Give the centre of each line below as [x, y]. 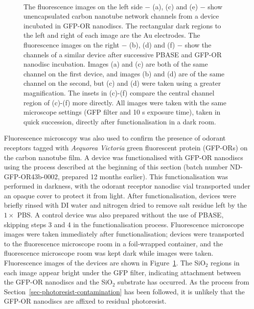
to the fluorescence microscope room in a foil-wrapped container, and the [114, 243]
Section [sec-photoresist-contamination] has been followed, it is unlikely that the [125, 291]
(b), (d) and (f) [152, 44]
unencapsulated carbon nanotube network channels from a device [121, 16]
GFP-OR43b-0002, [32, 176]
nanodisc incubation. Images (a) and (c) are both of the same [116, 64]
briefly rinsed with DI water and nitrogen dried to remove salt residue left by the [126, 205]
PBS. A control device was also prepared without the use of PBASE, [120, 215]
